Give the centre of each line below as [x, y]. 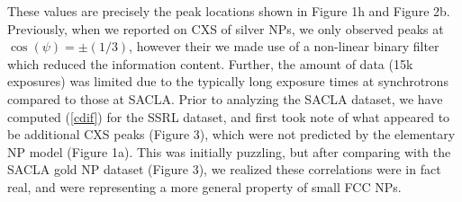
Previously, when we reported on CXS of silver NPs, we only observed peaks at [226, 28]
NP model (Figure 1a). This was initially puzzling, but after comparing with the [229, 151]
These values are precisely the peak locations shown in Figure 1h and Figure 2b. [229, 11]
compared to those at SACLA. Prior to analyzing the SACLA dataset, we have [225, 98]
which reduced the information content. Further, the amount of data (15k [210, 63]
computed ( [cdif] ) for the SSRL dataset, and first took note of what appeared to [229, 116]
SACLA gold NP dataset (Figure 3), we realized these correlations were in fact [224, 169]
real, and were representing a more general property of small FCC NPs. [204, 186]
